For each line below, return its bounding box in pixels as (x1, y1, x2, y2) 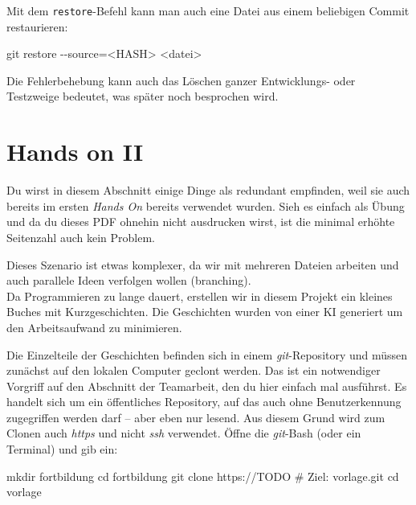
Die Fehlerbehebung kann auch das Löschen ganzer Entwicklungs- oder (6, 72, 356, 88)
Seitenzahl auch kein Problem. (6, 228, 155, 245)
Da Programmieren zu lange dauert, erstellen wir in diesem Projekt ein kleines (6, 287, 393, 304)
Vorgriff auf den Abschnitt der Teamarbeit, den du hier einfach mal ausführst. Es (6, 377, 407, 394)
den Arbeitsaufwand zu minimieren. (6, 318, 182, 335)
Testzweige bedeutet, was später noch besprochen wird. (6, 88, 279, 105)
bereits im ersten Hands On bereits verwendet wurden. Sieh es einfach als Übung (6, 197, 405, 214)
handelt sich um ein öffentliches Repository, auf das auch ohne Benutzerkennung (6, 393, 402, 410)
